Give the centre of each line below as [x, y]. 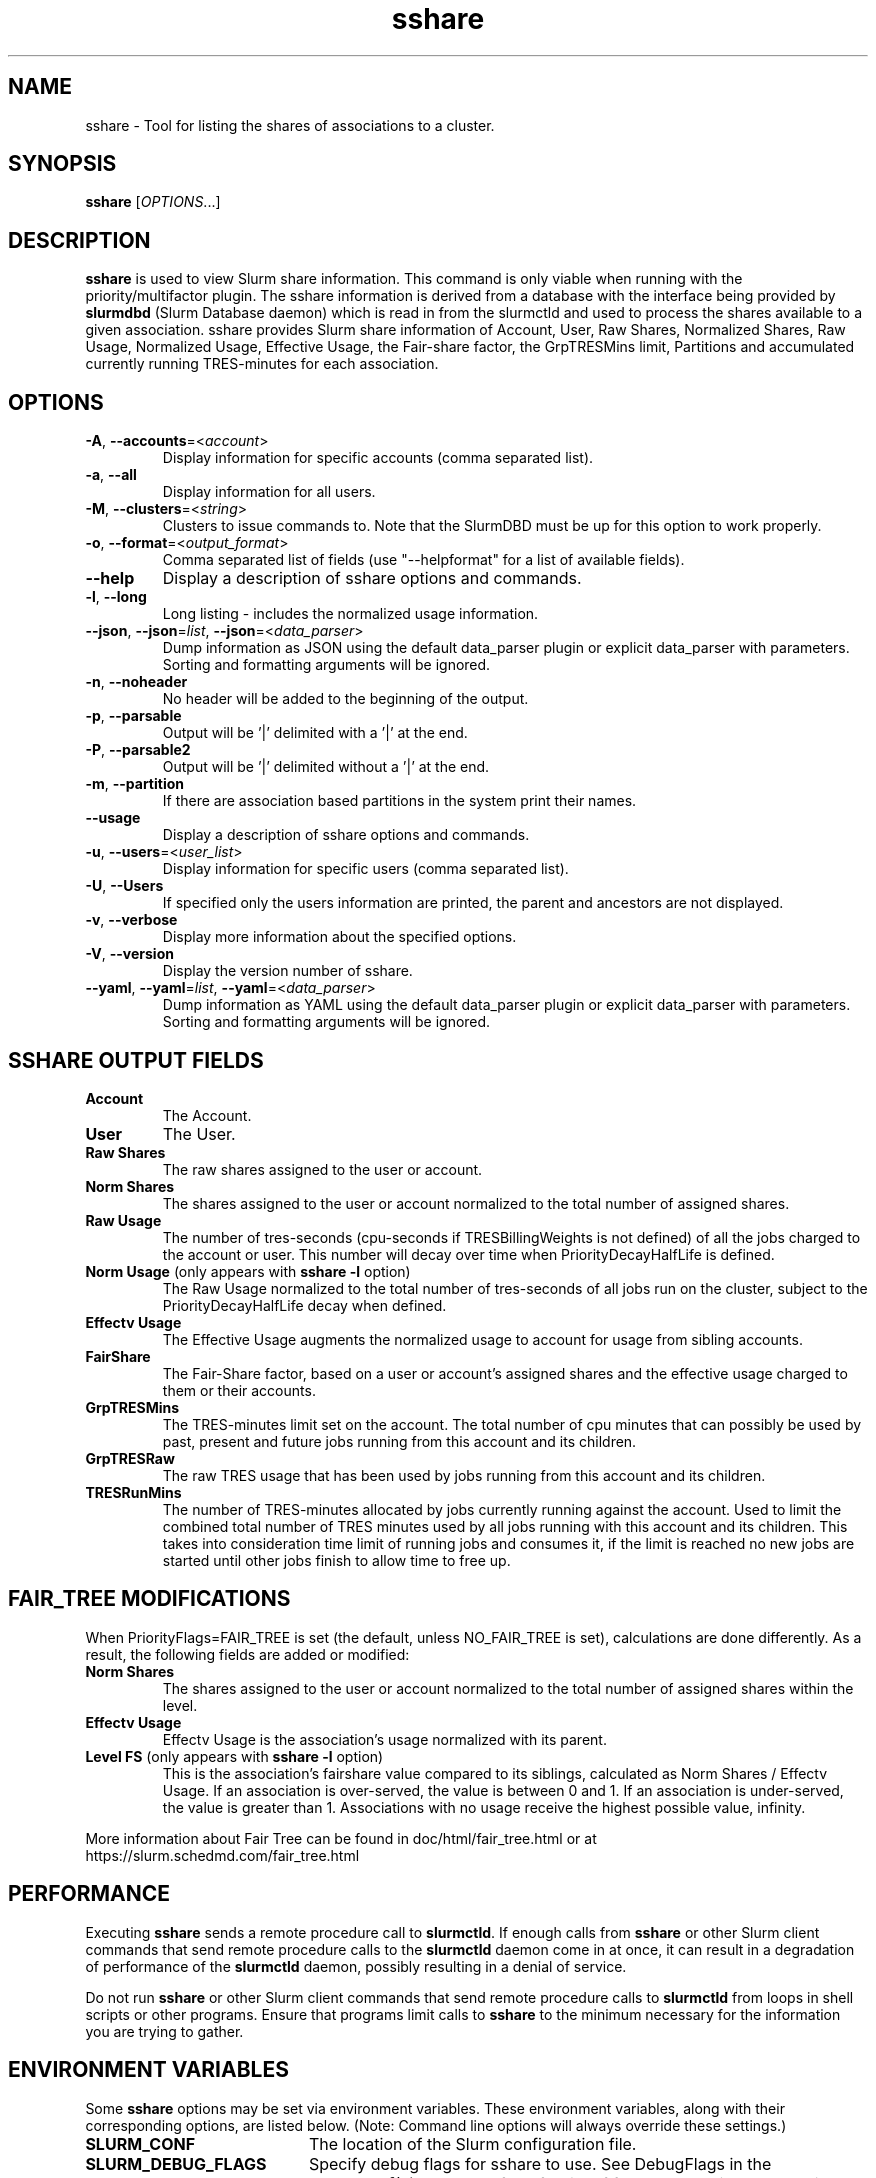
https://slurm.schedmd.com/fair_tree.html [222, 1855]
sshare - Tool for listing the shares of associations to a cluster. [290, 125]
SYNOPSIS [62, 164]
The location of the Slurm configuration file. [472, 2143]
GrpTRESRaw [130, 1458]
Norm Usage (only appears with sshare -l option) [248, 1271]
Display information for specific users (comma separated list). [365, 869]
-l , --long [116, 597]
